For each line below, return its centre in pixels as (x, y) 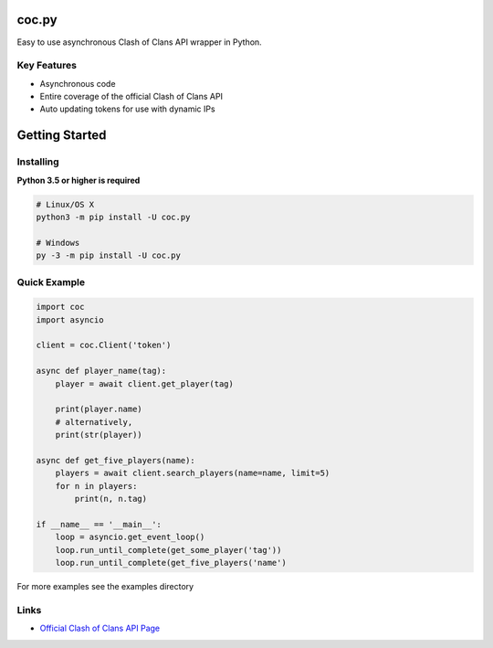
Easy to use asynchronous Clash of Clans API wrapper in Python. (139, 42)
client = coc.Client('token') (104, 345)
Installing (38, 162)
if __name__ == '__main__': (99, 524)
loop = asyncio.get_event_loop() (130, 537)
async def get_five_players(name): (115, 460)
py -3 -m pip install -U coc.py (109, 255)
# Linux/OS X (65, 204)
